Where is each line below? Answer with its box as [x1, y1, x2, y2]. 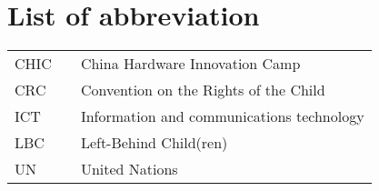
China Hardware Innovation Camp [80, 53, 301, 75]
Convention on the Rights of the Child [80, 79, 325, 101]
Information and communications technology [80, 106, 364, 127]
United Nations [80, 158, 178, 180]
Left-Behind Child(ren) [80, 132, 228, 154]
